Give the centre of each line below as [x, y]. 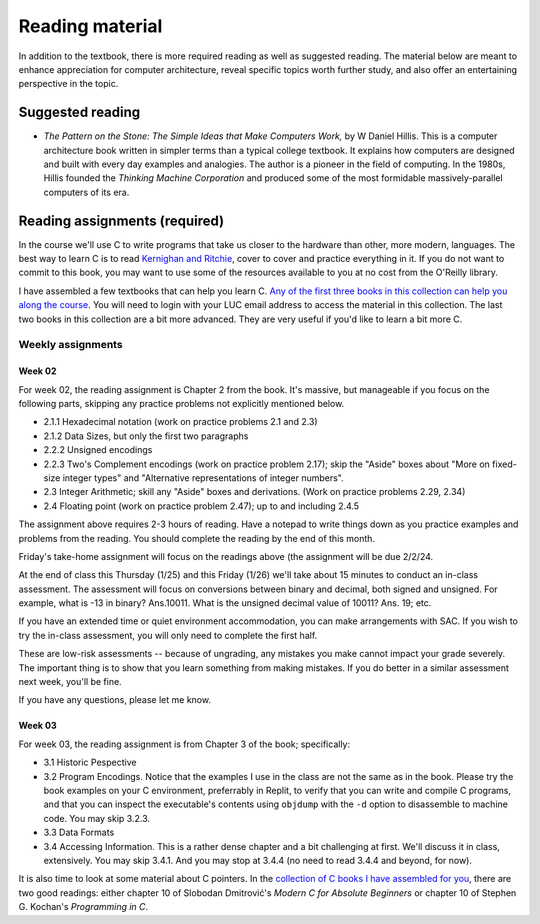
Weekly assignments [71, 345]
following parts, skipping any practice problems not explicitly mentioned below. [181, 403]
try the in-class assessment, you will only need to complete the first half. [168, 635]
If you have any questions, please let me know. [115, 700]
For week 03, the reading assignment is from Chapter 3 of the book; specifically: [184, 744]
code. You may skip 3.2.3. [96, 818]
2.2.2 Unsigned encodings [98, 450]
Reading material [90, 26]
